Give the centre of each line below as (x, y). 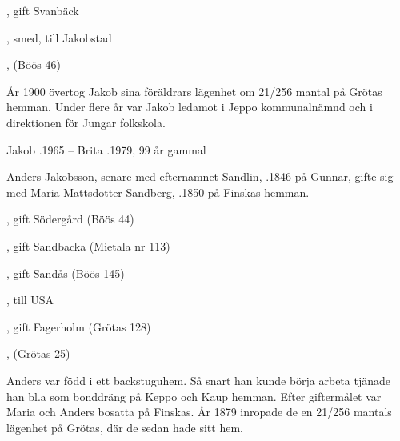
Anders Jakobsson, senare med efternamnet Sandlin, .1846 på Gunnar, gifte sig (200, 176)
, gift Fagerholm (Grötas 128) (79, 326)
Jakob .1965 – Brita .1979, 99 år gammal (106, 149)
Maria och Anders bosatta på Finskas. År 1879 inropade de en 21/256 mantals (199, 412)
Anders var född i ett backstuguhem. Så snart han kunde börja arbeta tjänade (198, 380)
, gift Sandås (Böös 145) (66, 273)
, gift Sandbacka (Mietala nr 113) (88, 245)
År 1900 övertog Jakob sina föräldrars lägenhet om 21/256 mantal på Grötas (194, 91)
